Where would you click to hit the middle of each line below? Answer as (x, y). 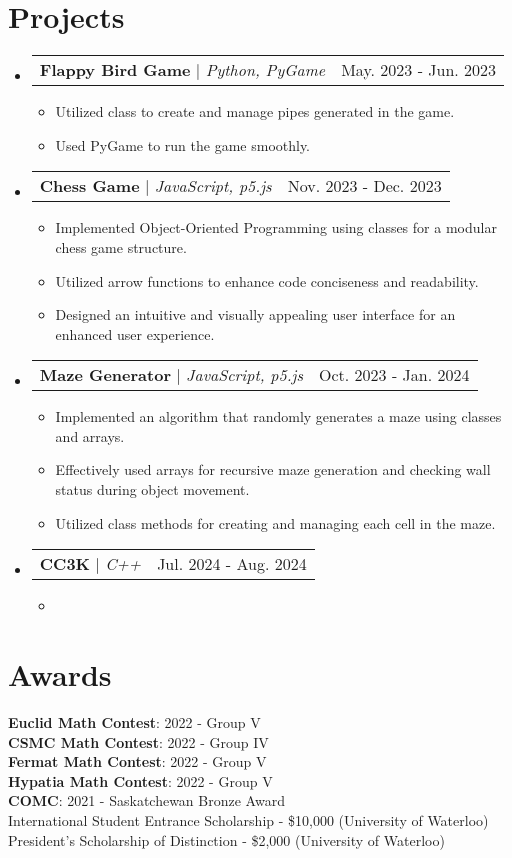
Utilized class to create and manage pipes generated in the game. (255, 111)
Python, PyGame (265, 70)
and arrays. (90, 435)
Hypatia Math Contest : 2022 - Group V (140, 780)
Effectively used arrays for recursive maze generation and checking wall (273, 469)
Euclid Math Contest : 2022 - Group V (134, 721)
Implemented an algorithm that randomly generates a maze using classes (278, 416)
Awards (60, 674)
